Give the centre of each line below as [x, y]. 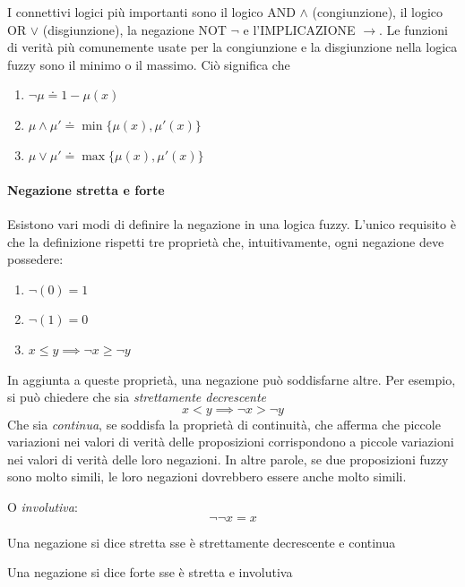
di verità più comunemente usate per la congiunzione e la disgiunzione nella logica [232, 47]
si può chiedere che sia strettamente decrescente [137, 397]
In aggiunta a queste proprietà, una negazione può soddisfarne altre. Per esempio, [232, 379]
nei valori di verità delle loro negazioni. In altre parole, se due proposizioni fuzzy [228, 459]
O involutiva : [43, 507]
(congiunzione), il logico [378, 12]
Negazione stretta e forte [86, 189]
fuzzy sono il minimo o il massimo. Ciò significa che [149, 64]
